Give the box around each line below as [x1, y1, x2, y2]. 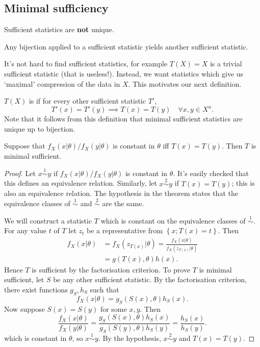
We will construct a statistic [4, 215, 92, 226]
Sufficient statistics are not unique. [4, 24, 114, 35]
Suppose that [4, 140, 45, 151]
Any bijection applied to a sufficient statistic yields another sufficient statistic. [4, 41, 248, 52]
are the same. [102, 198, 144, 209]
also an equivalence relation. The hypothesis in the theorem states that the [4, 188, 238, 199]
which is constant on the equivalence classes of [100, 215, 246, 226]
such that [90, 284, 119, 294]
